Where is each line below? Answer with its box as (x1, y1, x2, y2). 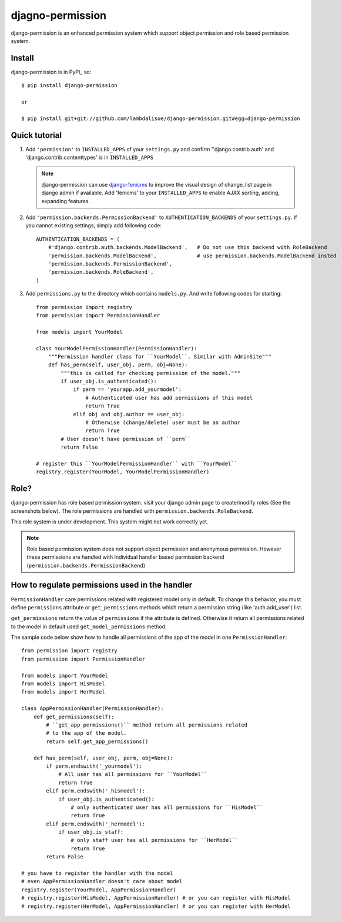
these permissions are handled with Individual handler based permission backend (26, 553, 224, 561)
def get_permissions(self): (33, 713, 115, 720)
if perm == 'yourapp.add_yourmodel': (73, 386, 182, 393)
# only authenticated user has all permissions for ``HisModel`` (71, 804, 263, 811)
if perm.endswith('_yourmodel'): (46, 762, 142, 770)
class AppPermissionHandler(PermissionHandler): (21, 705, 164, 712)
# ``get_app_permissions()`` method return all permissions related (46, 722, 248, 728)
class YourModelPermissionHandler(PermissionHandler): (36, 345, 197, 351)
